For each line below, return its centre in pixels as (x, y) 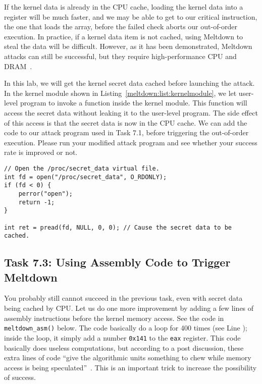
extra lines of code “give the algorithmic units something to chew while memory (128, 358)
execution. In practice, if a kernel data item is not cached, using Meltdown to (124, 36)
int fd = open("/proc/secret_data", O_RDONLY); (86, 177)
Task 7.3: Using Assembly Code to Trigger (117, 262)
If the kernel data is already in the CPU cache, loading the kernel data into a (124, 7)
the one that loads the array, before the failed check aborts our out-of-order (121, 26)
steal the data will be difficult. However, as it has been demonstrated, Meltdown (128, 46)
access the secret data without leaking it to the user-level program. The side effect (131, 112)
